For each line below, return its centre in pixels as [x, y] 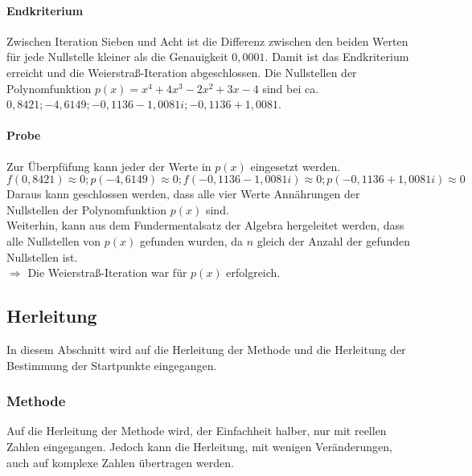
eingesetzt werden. [296, 166]
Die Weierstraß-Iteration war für [107, 273]
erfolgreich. [253, 273]
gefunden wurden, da [192, 240]
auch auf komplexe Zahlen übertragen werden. [120, 462]
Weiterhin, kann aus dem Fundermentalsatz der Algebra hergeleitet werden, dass [205, 225]
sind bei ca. [291, 88]
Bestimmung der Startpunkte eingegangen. [112, 365]
